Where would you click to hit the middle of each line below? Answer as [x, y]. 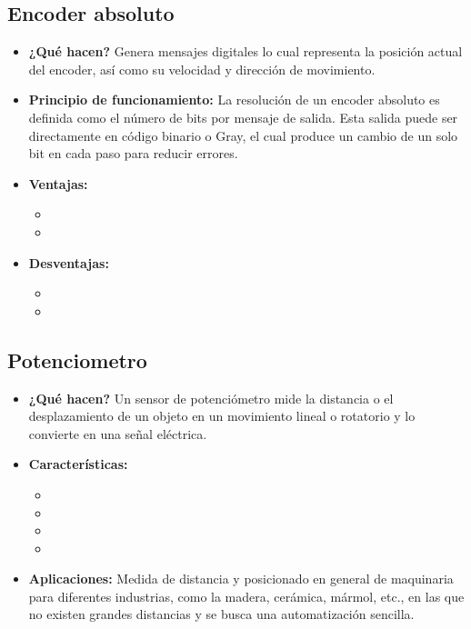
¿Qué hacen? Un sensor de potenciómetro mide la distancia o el [211, 398]
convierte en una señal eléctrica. [118, 433]
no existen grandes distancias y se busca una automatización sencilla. [221, 614]
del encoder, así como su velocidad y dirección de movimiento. [202, 69]
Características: [78, 464]
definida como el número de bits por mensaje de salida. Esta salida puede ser [243, 117]
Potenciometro [77, 359]
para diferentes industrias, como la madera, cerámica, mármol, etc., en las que [246, 596]
